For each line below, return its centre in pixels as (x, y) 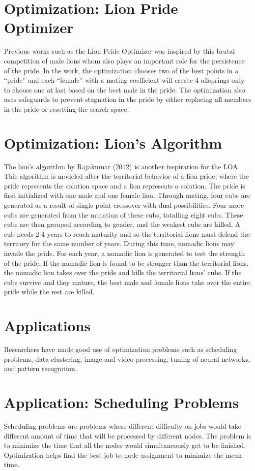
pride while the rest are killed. (49, 292)
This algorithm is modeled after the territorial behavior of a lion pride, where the (127, 176)
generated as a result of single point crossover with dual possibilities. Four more (124, 204)
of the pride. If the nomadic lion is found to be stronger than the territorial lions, (126, 263)
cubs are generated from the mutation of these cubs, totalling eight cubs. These (124, 214)
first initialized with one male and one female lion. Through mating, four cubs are (127, 195)
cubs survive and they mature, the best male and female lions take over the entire (127, 282)
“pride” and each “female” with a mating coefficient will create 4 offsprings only (124, 80)
